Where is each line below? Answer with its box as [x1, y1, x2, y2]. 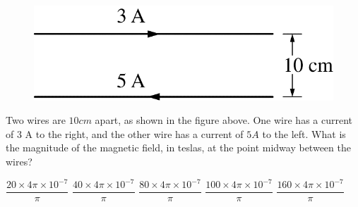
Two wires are [6, 113, 66, 127]
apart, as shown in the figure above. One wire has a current [95, 113, 353, 127]
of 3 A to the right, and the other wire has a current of [6, 126, 244, 141]
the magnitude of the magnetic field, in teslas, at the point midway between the [6, 140, 351, 155]
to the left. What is [262, 126, 346, 141]
